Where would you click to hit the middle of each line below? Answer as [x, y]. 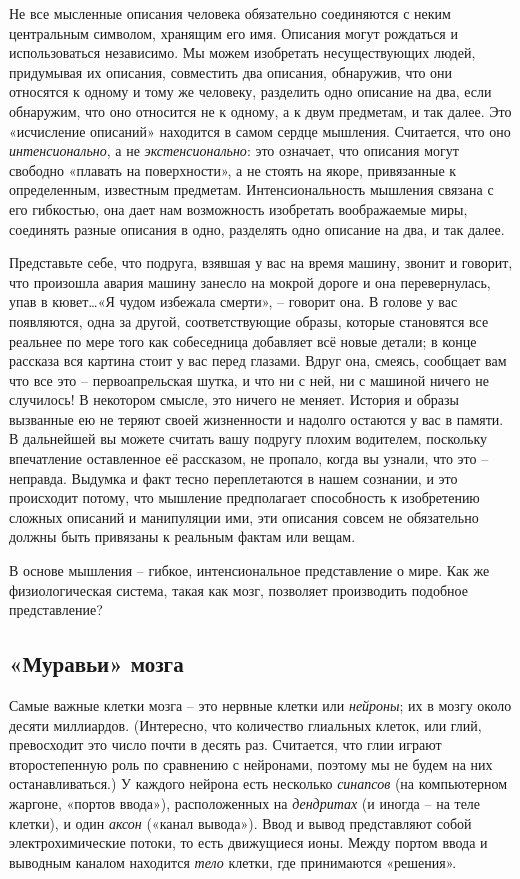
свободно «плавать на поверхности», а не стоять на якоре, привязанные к [233, 169]
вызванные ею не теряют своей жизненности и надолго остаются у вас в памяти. [256, 418]
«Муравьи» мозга [96, 663]
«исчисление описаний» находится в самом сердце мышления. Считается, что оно [260, 130]
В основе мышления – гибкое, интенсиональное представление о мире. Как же [249, 570]
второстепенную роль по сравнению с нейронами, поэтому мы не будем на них [251, 763]
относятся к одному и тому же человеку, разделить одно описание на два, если [250, 91]
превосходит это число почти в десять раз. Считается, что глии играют [225, 744]
